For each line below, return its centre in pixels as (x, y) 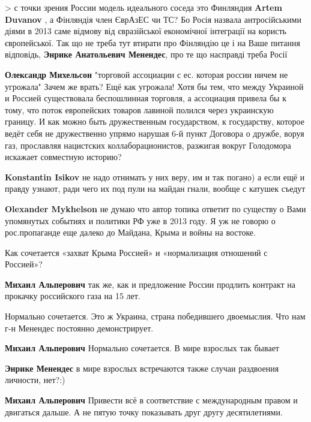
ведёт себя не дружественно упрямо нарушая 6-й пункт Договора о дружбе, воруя (155, 133)
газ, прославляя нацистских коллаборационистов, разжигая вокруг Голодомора (148, 145)
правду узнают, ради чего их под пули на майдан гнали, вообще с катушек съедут (155, 189)
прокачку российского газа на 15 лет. (73, 296)
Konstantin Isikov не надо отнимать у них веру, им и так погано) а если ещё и (155, 177)
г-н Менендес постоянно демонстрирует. (79, 328)
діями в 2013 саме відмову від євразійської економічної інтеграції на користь (146, 31)
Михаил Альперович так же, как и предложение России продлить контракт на (150, 284)
